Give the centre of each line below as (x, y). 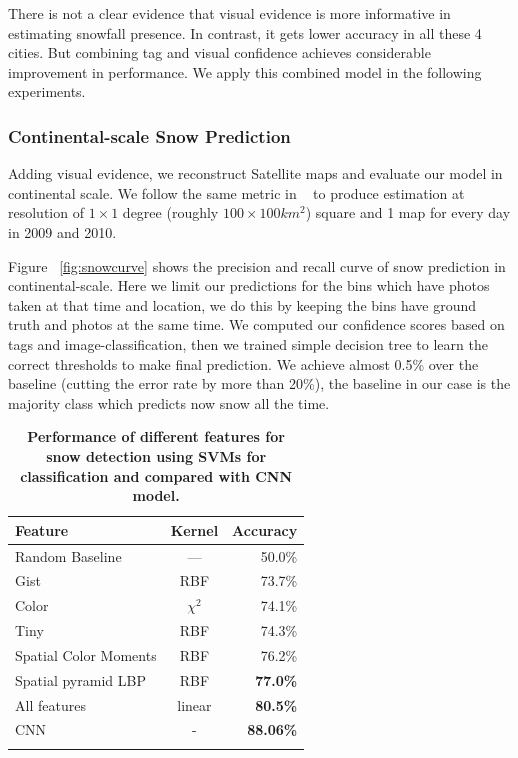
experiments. (47, 91)
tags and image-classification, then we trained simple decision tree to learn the (248, 343)
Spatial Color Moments (86, 654)
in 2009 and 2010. (62, 231)
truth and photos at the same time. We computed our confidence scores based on (256, 324)
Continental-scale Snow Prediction (149, 135)
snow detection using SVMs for (156, 455)
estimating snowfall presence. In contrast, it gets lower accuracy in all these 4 (245, 32)
